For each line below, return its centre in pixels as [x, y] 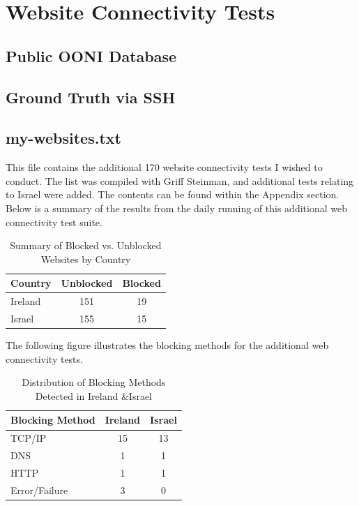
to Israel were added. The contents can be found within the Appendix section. [173, 194]
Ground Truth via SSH [91, 97]
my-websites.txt [63, 138]
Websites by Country [86, 259]
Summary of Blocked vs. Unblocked [86, 245]
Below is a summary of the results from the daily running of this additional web [176, 208]
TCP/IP [29, 438]
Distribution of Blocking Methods [94, 382]
